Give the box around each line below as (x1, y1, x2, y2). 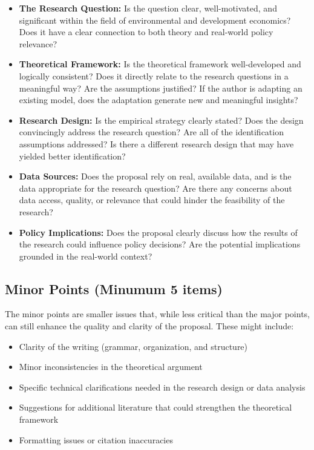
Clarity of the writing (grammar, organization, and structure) (19, 340, 248, 352)
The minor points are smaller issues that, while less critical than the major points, (5, 307, 310, 320)
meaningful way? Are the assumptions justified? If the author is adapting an (19, 81, 303, 94)
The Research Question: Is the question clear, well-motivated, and (19, 2, 277, 14)
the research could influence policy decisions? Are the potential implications (19, 238, 301, 250)
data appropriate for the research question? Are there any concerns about (19, 181, 292, 194)
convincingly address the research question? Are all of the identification (19, 126, 284, 138)
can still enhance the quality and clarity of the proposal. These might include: (5, 320, 294, 332)
